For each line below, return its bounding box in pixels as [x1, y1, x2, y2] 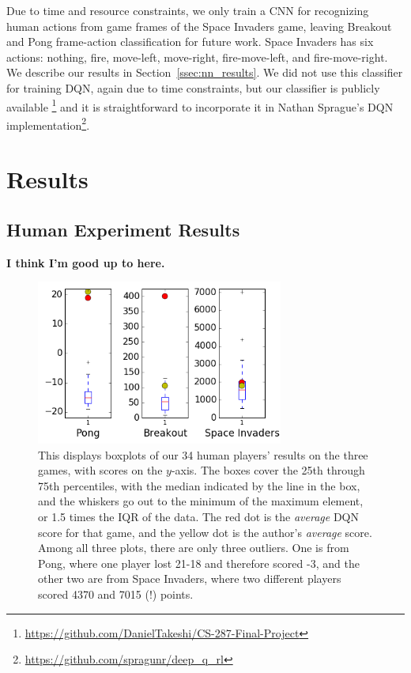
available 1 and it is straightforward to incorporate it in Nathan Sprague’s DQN [6, 96, 394, 115]
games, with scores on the [38, 462, 163, 478]
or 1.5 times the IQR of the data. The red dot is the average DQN [38, 508, 359, 524]
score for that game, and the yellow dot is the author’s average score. [38, 524, 372, 540]
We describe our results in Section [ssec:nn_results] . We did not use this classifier [6, 64, 403, 81]
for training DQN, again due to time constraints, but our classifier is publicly [6, 79, 380, 96]
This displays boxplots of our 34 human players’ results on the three [38, 446, 368, 463]
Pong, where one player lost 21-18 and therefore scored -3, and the [38, 554, 360, 571]
